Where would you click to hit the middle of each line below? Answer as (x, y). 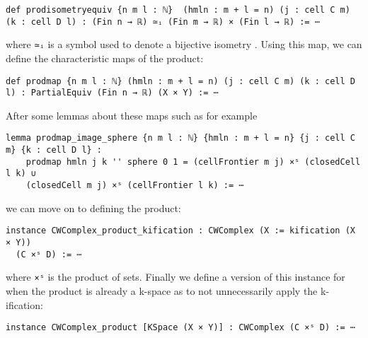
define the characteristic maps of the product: (105, 58)
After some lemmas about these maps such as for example (132, 115)
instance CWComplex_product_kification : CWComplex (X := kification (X (180, 231)
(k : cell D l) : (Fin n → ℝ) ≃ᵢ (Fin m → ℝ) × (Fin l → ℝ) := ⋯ (163, 22)
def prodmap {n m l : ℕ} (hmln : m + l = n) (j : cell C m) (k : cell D (180, 81)
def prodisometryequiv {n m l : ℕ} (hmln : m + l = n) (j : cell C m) (178, 10)
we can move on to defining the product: (93, 208)
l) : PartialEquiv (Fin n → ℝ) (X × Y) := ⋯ (112, 93)
